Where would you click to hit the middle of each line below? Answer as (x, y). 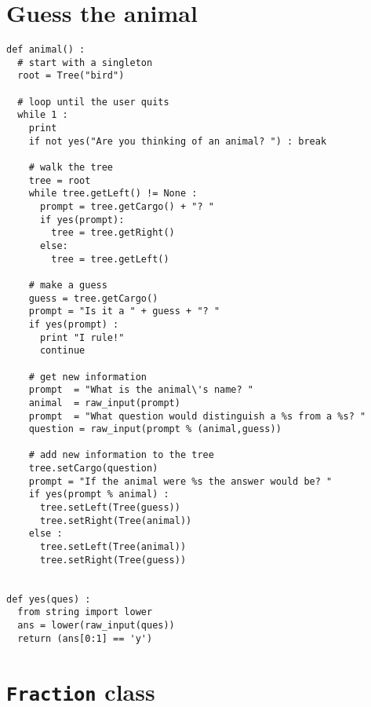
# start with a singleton (85, 62)
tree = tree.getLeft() (110, 259)
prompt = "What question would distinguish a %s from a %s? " (197, 416)
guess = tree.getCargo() (93, 298)
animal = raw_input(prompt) (104, 403)
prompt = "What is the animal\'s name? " (141, 390)
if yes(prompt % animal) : (99, 495)
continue (62, 351)
